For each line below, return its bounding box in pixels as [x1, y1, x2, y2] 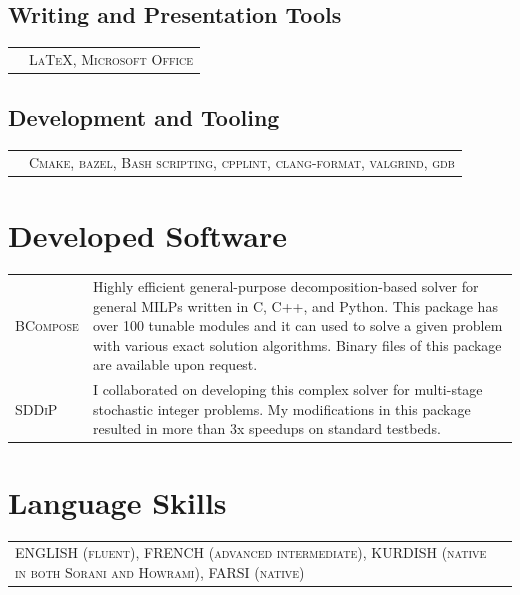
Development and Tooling [8, 102, 280, 133]
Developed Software [8, 215, 287, 256]
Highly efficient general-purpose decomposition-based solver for [92, 275, 479, 296]
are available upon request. [92, 354, 258, 375]
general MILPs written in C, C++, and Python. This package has [92, 295, 498, 316]
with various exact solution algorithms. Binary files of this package [92, 334, 502, 355]
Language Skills [8, 481, 227, 522]
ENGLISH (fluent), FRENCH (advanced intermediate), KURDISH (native [15, 542, 487, 563]
